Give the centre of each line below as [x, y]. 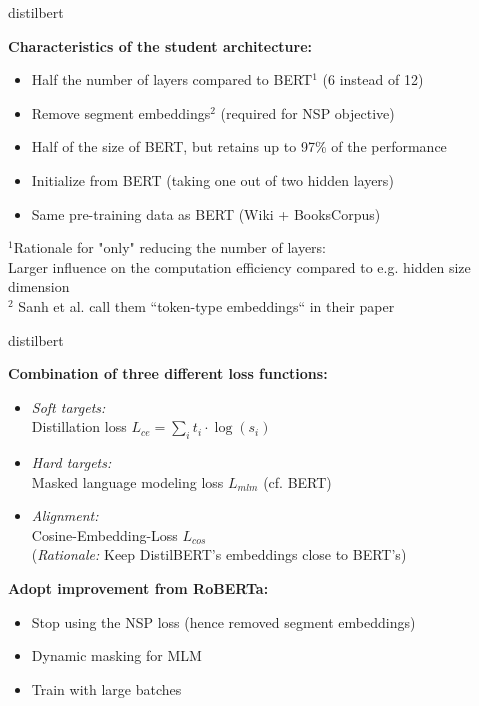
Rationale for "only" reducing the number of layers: [169, 247]
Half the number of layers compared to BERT [172, 79]
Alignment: [65, 515]
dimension [39, 286]
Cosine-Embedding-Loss [104, 534]
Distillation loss [79, 426]
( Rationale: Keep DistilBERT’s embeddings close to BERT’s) [219, 554]
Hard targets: [71, 462]
